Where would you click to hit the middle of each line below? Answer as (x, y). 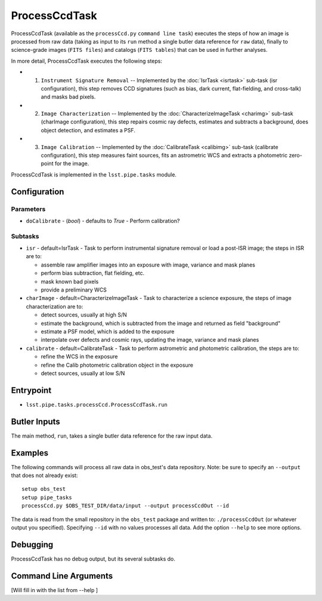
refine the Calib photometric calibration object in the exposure (117, 365)
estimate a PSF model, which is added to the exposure (108, 332)
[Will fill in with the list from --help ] (55, 590)
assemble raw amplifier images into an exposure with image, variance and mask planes (148, 265)
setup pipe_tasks (47, 497)
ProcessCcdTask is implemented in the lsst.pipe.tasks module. (94, 174)
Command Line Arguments (62, 576)
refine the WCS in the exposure (79, 357)
